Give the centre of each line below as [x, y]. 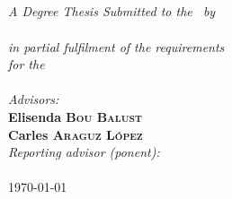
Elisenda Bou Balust [75, 116]
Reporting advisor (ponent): [84, 152]
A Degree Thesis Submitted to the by [112, 11]
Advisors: [34, 99]
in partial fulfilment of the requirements [116, 46]
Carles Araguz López [76, 134]
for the [27, 64]
